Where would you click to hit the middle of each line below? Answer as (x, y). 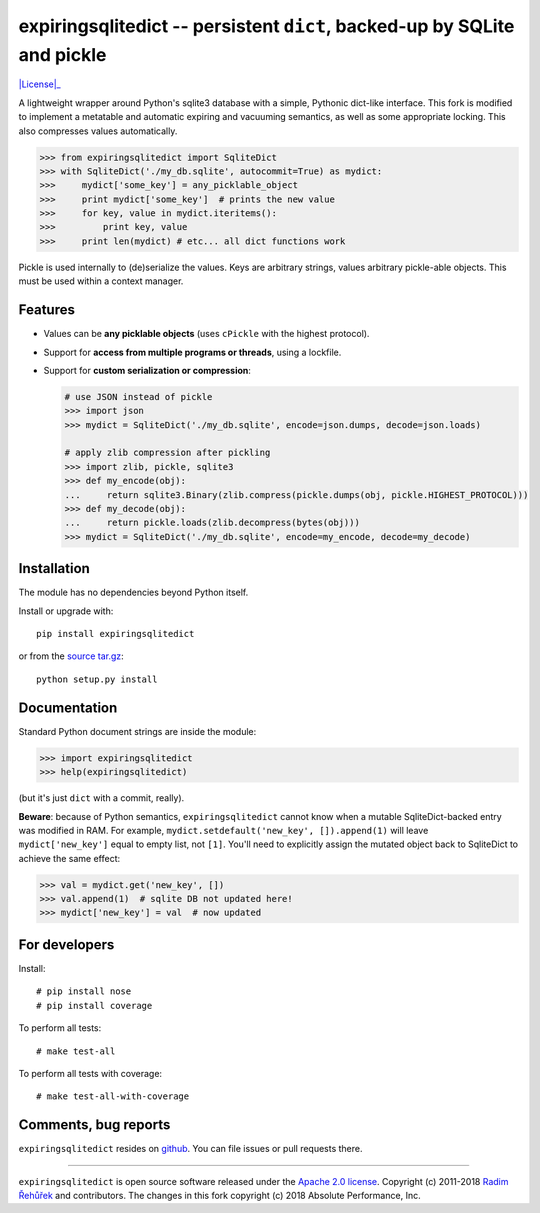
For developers (66, 944)
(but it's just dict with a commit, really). (101, 798)
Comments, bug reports (94, 1125)
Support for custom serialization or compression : (147, 370)
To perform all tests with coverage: (90, 1073)
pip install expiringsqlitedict (115, 634)
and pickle (62, 54)
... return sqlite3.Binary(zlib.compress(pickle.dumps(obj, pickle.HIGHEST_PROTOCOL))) (296, 494)
